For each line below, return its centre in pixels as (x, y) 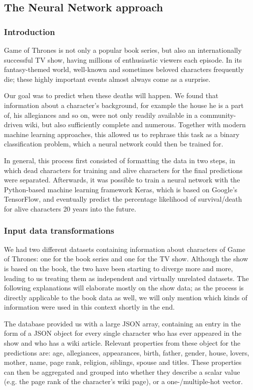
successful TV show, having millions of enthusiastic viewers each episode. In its (123, 59)
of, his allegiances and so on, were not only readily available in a (101, 115)
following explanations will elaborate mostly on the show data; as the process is (124, 288)
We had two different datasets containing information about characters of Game (125, 249)
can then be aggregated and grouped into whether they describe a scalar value (122, 372)
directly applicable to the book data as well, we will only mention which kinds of (126, 297)
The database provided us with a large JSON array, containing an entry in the (122, 323)
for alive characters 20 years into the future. (70, 208)
